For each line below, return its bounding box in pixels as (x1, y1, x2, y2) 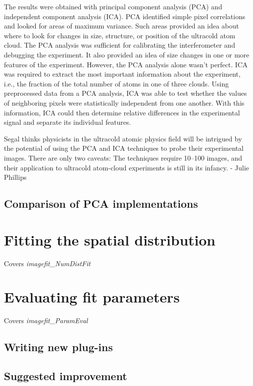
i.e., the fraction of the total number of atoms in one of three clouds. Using (4, 78, 229, 88)
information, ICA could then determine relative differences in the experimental (4, 107, 240, 117)
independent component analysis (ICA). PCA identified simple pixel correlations (4, 11, 245, 21)
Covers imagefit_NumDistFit (4, 258, 91, 268)
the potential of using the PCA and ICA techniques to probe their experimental (4, 143, 244, 153)
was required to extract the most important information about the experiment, (4, 69, 241, 79)
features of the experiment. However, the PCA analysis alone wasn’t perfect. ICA (4, 59, 248, 69)
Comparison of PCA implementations (4, 196, 198, 211)
